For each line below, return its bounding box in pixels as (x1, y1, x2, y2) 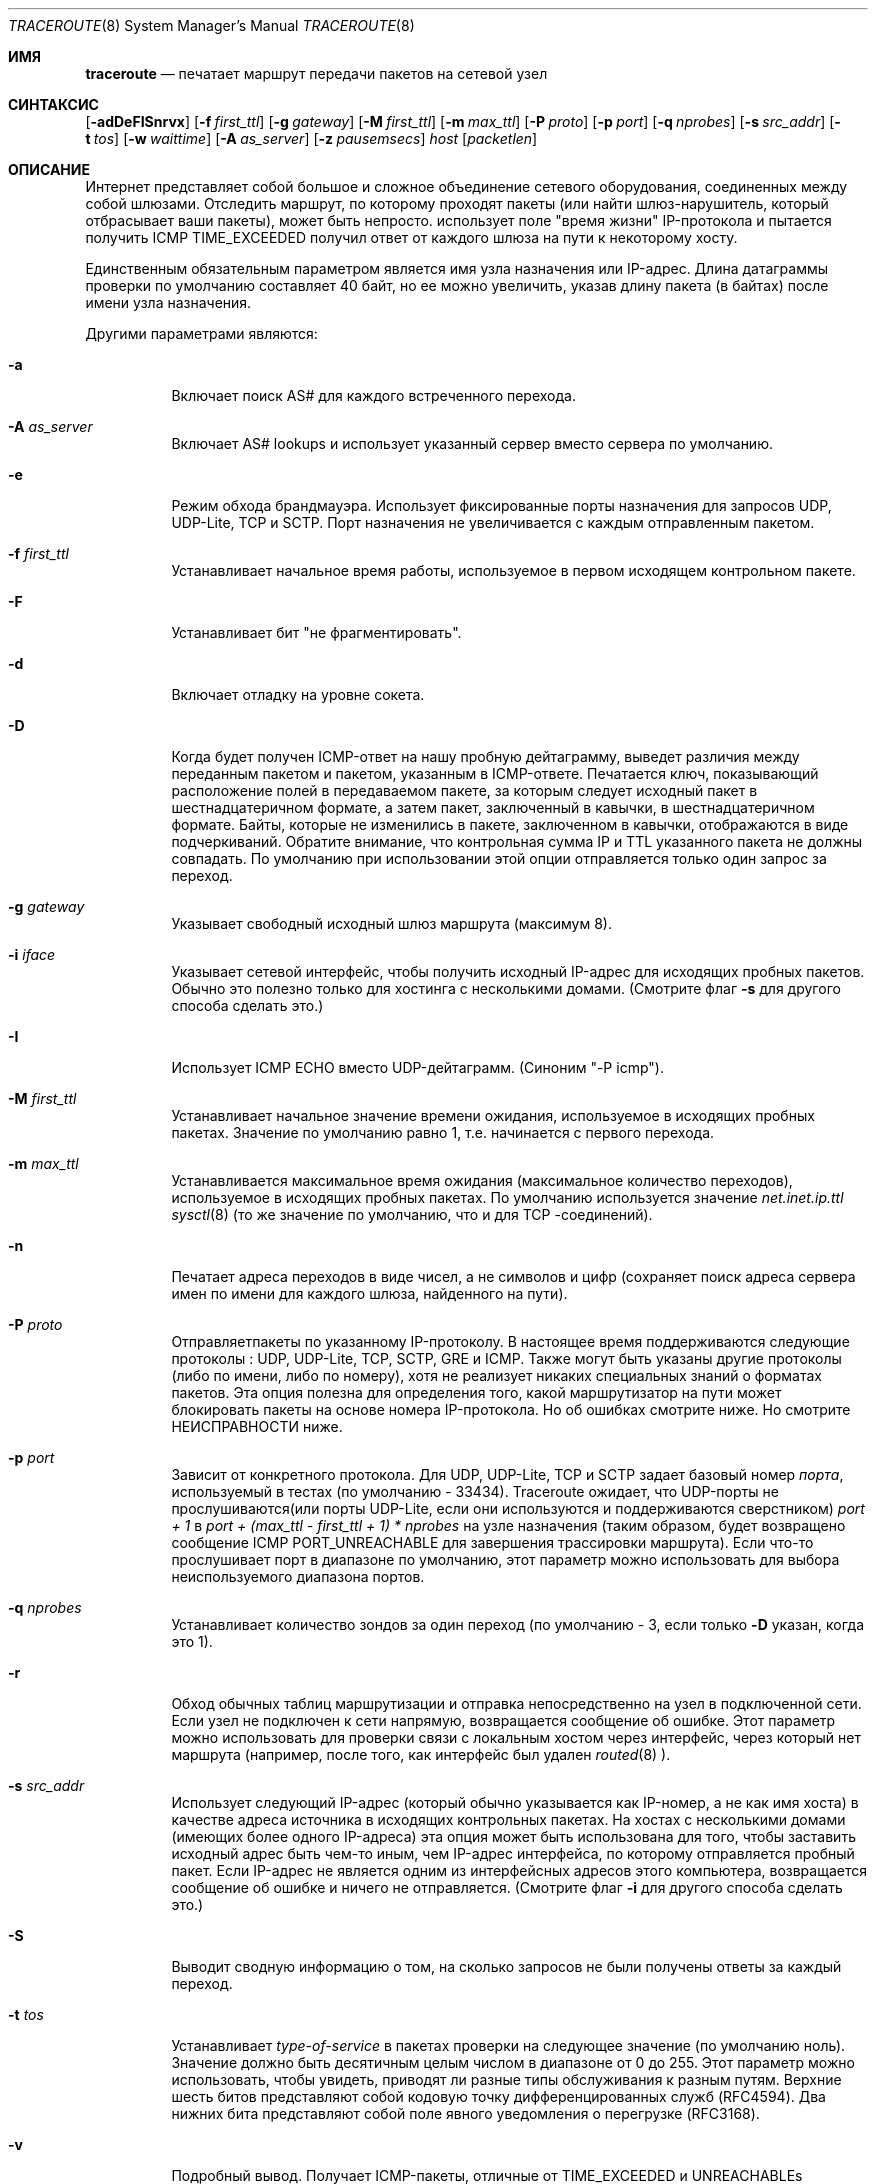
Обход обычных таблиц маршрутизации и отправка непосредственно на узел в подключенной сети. (171, 1695, 862, 1712)
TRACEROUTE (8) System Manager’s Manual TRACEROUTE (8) (8, 17, 415, 34)
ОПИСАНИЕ (8, 161, 90, 178)
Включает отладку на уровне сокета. (171, 686, 425, 703)
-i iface (8, 946, 56, 963)
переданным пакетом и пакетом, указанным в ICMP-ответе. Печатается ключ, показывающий (171, 765, 819, 782)
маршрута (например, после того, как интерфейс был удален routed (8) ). (171, 1746, 671, 1763)
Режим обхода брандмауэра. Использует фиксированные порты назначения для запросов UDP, (171, 497, 832, 514)
